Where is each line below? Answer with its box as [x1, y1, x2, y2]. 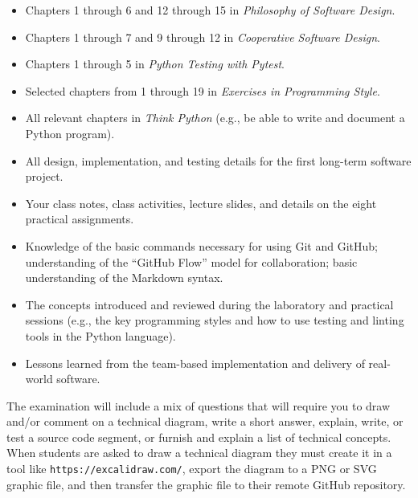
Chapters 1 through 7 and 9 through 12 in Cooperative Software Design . [25, 28, 380, 45]
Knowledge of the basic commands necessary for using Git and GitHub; [25, 237, 378, 254]
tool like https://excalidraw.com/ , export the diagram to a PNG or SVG [6, 460, 377, 477]
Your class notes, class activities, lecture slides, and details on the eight [25, 194, 377, 211]
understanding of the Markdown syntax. [25, 269, 223, 286]
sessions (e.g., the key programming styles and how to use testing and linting [25, 312, 404, 329]
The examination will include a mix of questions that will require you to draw [6, 397, 391, 414]
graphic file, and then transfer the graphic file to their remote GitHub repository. [6, 476, 406, 492]
